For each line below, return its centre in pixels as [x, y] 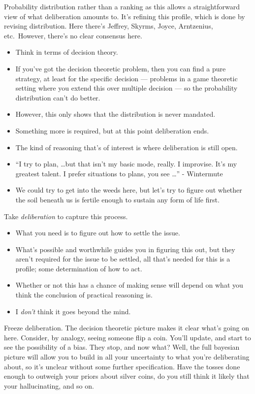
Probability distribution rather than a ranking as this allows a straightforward [122, 6]
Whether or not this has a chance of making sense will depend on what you [129, 285]
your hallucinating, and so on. [49, 385]
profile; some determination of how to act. [79, 268]
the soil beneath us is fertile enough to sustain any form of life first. [117, 199]
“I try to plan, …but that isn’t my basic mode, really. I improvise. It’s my [126, 164]
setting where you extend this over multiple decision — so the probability [127, 88]
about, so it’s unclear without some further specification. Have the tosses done [122, 366]
